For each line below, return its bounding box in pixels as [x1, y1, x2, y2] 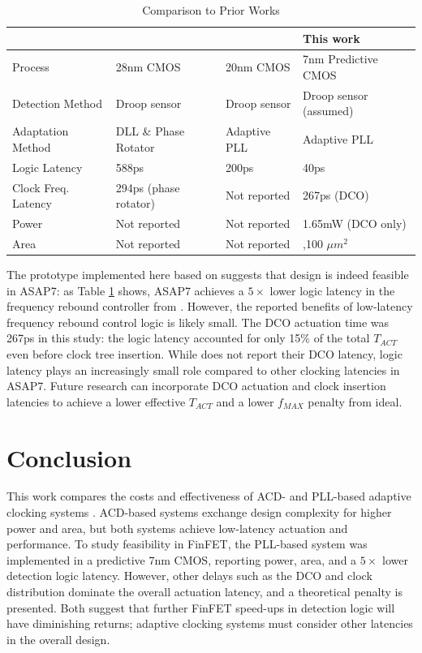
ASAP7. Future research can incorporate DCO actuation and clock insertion [6, 377, 386, 394]
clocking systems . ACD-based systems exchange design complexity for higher [6, 504, 392, 521]
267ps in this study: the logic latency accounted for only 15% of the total [6, 329, 370, 346]
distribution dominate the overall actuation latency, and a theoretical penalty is [6, 583, 403, 599]
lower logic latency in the [269, 281, 395, 299]
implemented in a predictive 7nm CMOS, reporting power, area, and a [6, 551, 357, 568]
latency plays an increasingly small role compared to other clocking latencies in [6, 361, 400, 378]
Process [12, 58, 50, 75]
